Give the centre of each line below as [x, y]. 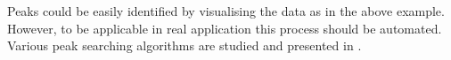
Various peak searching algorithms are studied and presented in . [184, 45]
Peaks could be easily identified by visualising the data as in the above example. [226, 11]
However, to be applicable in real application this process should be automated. [225, 28]
